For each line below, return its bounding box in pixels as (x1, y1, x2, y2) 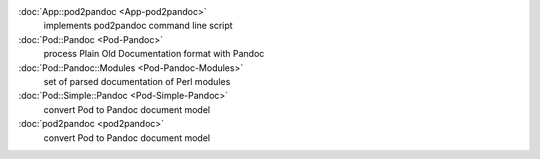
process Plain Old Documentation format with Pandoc (43, 48, 265, 60)
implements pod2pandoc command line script (43, 20, 234, 32)
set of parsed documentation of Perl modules (43, 75, 231, 87)
